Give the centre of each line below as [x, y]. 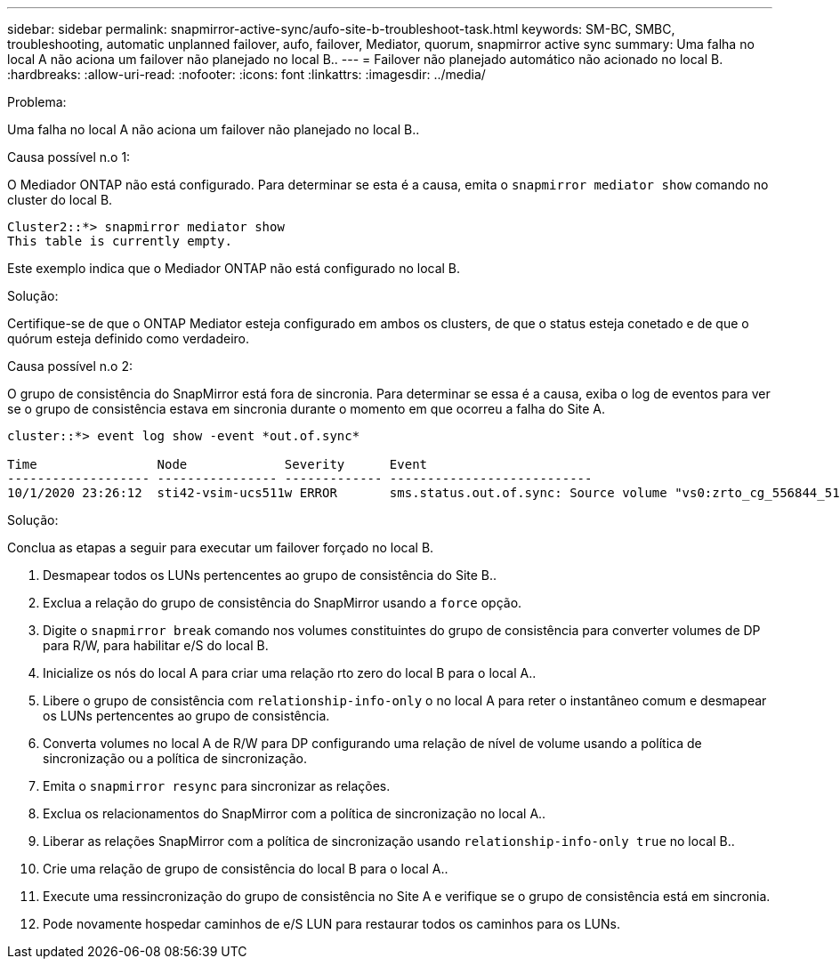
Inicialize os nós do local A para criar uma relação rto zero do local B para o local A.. [290, 673]
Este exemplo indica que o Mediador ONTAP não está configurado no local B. [234, 268]
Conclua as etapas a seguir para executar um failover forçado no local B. [221, 547]
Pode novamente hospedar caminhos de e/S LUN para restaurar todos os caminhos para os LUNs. [332, 924]
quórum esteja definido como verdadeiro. [129, 338]
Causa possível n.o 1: [69, 157]
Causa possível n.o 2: [70, 366]
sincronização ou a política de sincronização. [175, 758]
